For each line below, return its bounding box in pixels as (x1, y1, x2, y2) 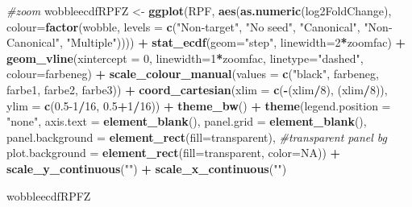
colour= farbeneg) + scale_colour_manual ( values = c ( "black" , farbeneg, (6, 65, 379, 82)
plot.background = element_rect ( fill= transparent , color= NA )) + (6, 144, 341, 161)
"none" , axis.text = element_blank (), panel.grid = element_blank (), (6, 113, 367, 130)
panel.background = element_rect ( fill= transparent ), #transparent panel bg (6, 128, 387, 145)
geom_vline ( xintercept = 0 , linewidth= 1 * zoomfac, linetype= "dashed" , (6, 49, 364, 66)
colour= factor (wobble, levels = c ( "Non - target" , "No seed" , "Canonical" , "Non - (6, 18, 393, 35)
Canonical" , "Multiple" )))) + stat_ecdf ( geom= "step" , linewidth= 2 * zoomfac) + (6, 34, 406, 51)
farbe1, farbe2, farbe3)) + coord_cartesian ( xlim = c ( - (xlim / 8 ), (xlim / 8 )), (6, 81, 388, 97)
